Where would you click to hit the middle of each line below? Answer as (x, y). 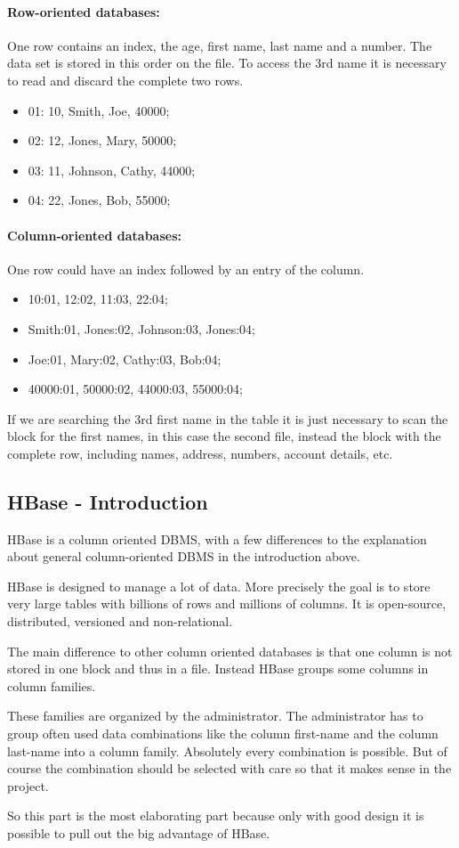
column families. (52, 685)
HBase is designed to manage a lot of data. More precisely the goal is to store (219, 586)
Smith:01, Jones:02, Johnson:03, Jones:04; (141, 328)
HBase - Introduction (108, 501)
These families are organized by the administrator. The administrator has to (215, 716)
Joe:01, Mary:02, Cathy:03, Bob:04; (125, 359)
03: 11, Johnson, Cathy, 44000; (112, 170)
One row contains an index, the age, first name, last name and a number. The (220, 45)
